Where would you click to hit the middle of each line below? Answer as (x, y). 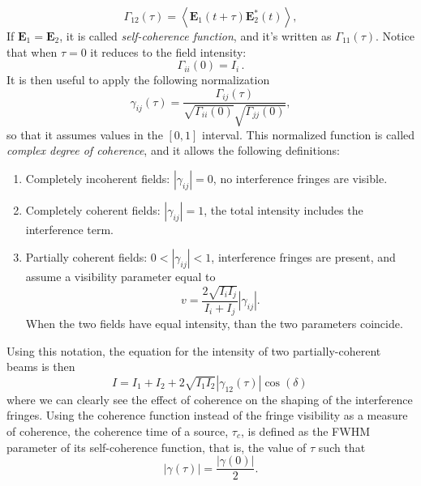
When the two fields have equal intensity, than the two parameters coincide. (214, 324)
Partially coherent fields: (86, 257)
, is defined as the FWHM (305, 431)
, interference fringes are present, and (303, 257)
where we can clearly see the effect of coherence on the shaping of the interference (210, 399)
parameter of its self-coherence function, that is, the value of (157, 447)
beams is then (41, 367)
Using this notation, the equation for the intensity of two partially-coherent (194, 350)
